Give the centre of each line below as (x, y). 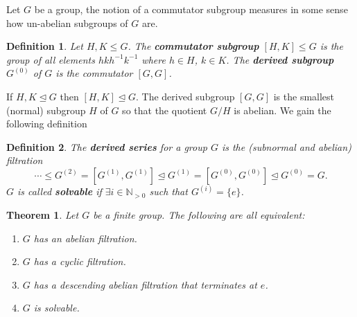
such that (168, 191)
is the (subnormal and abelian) (286, 146)
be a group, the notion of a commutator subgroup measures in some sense (191, 9)
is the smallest (304, 96)
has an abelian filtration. (85, 238)
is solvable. (56, 308)
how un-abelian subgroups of (67, 22)
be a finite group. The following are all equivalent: (199, 214)
